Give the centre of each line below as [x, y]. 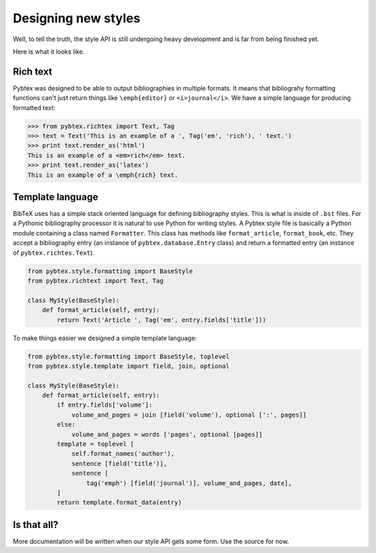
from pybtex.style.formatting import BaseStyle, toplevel [128, 356]
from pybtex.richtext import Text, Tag [95, 281]
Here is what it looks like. [49, 52]
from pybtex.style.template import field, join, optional [128, 366]
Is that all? [36, 525]
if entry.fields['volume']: [105, 405]
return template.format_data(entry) [119, 503]
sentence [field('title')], [119, 464]
